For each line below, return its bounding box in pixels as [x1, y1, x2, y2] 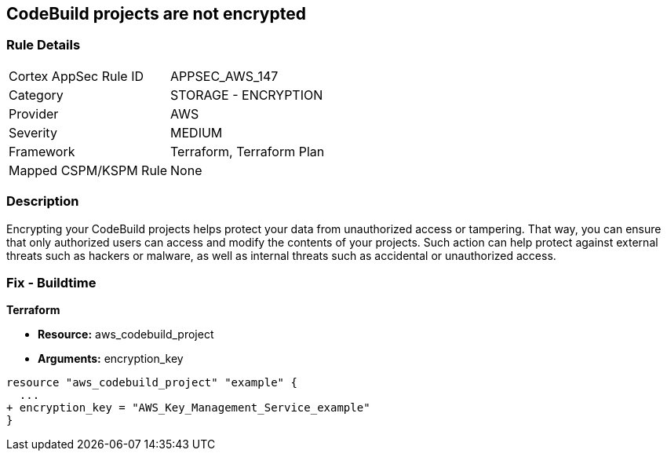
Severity [9, 124, 57, 141]
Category [9, 86, 64, 103]
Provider [9, 105, 59, 122]
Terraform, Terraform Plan [170, 143, 325, 159]
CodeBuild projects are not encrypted [6, 4, 306, 24]
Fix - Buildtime [6, 274, 97, 291]
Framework [9, 143, 75, 159]
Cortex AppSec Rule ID [9, 68, 144, 84]
